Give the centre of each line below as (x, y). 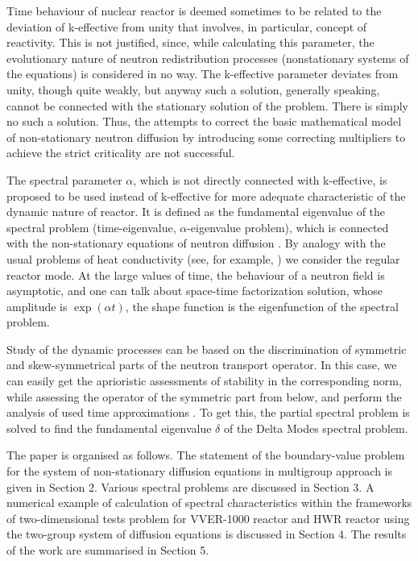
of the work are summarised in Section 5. (108, 550)
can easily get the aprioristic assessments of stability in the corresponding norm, (204, 381)
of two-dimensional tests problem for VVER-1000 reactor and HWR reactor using (208, 518)
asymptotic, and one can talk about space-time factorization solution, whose (195, 291)
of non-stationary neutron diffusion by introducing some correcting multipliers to (206, 137)
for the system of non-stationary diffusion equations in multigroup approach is (199, 471)
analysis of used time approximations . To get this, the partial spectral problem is (208, 412)
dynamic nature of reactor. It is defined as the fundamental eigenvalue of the (196, 212)
